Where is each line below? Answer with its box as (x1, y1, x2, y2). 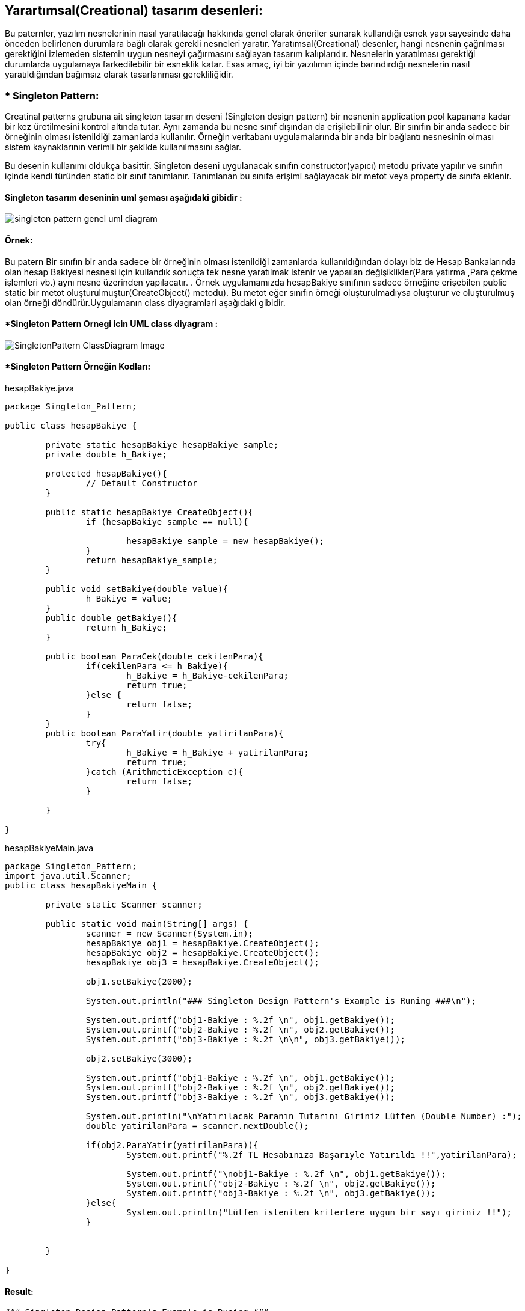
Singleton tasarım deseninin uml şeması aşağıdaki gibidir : (5, 192, 242, 203)
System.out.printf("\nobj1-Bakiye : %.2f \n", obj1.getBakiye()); (126, 1169, 446, 1179)
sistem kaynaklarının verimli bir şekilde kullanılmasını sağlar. (5, 142, 241, 153)
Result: (5, 1286, 34, 1297)
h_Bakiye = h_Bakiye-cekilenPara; (126, 671, 289, 681)
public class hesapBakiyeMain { (5, 881, 157, 891)
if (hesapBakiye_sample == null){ (85, 517, 248, 527)
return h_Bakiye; (85, 623, 167, 633)
